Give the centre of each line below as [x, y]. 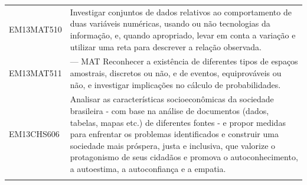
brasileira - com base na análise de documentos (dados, [169, 111]
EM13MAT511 [35, 72]
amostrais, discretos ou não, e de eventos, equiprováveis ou [176, 72]
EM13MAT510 [35, 29]
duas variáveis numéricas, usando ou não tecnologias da [170, 23]
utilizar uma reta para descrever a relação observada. [166, 46]
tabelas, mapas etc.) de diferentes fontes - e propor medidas [178, 122]
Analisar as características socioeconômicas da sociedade [172, 99]
